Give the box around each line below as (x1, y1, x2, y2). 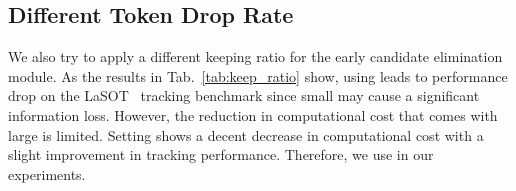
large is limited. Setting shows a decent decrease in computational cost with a (8, 124, 484, 145)
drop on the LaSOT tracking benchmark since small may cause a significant (8, 85, 480, 106)
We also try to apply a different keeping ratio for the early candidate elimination (8, 46, 503, 67)
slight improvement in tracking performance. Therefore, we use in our (8, 144, 434, 165)
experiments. (8, 163, 86, 184)
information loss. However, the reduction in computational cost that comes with (8, 104, 498, 125)
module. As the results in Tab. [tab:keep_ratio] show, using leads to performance (8, 65, 508, 86)
